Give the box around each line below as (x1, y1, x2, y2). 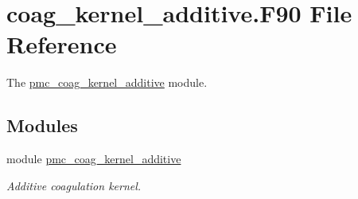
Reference (6, 28, 117, 60)
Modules (6, 113, 78, 138)
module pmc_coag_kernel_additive (6, 150, 181, 167)
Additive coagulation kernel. (6, 177, 142, 193)
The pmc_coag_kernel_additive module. (6, 74, 208, 91)
